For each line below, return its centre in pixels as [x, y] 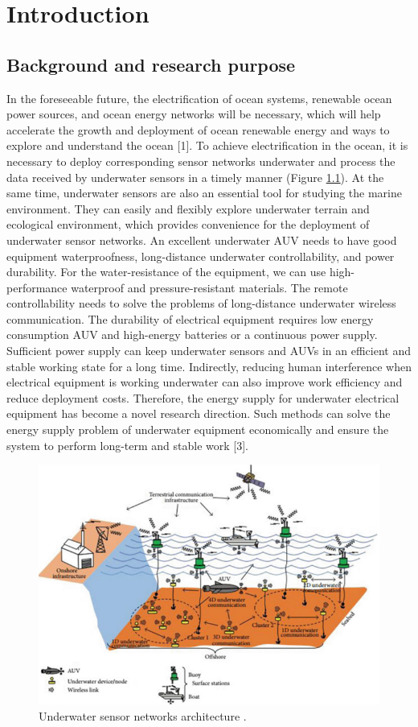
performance [37, 287]
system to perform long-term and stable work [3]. [127, 445]
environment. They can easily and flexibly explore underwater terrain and [188, 208]
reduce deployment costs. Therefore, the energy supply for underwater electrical [203, 397]
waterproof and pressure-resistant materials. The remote [209, 287]
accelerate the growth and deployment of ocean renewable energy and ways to [198, 129]
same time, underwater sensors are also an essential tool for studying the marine [204, 193]
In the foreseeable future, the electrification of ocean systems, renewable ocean [199, 98]
